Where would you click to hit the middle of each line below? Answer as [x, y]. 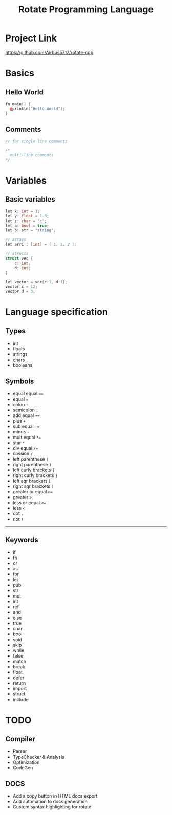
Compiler [20, 739]
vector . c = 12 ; [21, 287]
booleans [23, 365]
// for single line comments [36, 141]
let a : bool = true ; [27, 226]
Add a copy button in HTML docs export [55, 796]
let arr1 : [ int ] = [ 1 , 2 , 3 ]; [41, 245]
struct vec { [19, 258]
